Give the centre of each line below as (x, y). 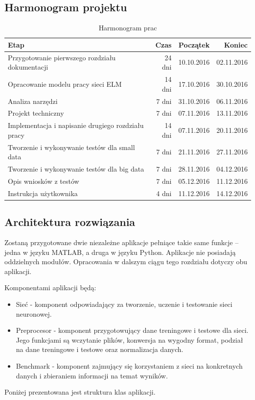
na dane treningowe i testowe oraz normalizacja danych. (100, 349)
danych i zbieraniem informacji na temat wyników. (92, 375)
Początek (194, 44)
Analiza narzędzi (33, 101)
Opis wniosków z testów (44, 181)
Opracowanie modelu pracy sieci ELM (65, 84)
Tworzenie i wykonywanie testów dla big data (76, 169)
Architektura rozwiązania (70, 222)
